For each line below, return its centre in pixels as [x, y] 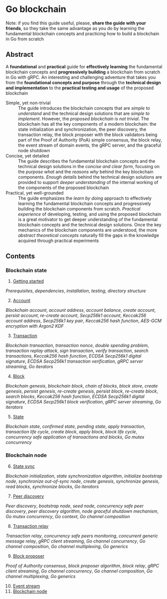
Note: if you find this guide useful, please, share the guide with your [76, 23]
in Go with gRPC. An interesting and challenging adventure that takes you [81, 77]
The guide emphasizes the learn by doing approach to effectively [85, 198]
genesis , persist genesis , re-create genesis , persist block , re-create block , [82, 391]
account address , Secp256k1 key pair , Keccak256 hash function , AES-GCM [84, 321]
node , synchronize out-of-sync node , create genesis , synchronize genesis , [83, 481]
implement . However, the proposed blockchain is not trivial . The [83, 119]
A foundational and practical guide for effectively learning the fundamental [84, 66]
